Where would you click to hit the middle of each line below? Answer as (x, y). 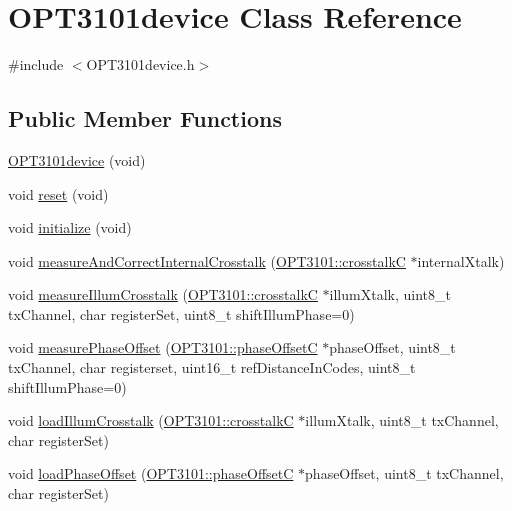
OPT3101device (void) (77, 159)
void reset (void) (58, 193)
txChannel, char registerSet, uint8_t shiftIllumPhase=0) (181, 313)
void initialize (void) (70, 227)
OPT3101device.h (140, 64)
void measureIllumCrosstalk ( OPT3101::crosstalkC (163, 294)
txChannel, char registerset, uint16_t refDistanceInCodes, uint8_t (212, 367)
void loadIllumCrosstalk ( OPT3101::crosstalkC (151, 420)
